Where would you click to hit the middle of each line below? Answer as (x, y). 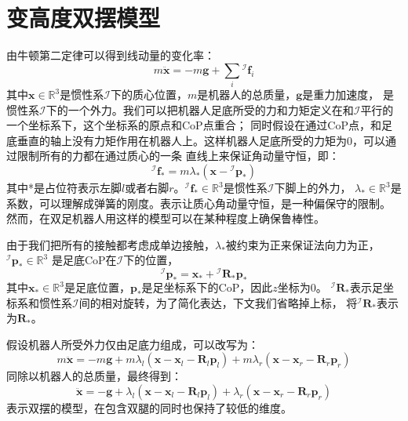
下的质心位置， (149, 94)
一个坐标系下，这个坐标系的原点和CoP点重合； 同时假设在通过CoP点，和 (194, 125)
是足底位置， (97, 287)
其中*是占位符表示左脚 (64, 188)
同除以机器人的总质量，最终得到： (94, 376)
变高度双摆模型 (84, 18)
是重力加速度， (341, 94)
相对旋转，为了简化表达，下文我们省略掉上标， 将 (229, 302)
